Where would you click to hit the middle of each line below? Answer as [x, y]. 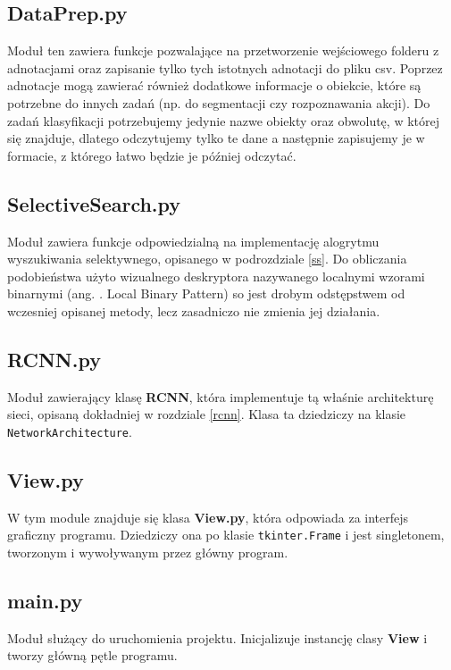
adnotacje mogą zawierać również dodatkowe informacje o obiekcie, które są [214, 85]
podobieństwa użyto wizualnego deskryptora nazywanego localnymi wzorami [216, 276]
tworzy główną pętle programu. [92, 655]
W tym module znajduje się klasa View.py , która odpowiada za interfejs [208, 517]
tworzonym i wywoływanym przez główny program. [148, 553]
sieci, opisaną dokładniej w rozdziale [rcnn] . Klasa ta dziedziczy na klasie [207, 414]
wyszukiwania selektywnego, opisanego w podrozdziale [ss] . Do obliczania [207, 259]
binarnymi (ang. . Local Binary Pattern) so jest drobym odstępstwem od [206, 293]
